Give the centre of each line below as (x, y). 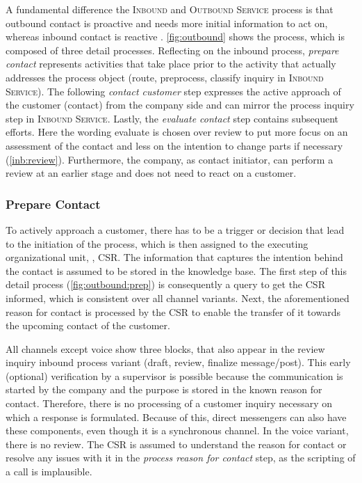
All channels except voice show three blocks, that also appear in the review (165, 348)
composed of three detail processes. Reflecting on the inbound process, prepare (172, 50)
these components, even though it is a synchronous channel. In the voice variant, (177, 430)
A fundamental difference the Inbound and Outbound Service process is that (170, 9)
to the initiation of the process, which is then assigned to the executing (157, 243)
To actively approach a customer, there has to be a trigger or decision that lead (175, 229)
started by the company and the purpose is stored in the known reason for (164, 389)
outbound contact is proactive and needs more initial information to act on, (167, 23)
